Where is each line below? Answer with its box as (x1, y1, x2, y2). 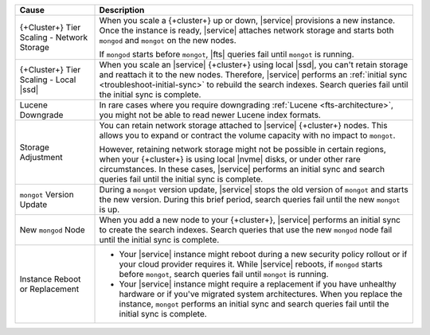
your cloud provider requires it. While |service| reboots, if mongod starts (119, 259, 383, 270)
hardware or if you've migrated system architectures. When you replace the (119, 289, 403, 299)
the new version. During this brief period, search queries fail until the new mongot (99, 194, 401, 205)
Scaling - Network (19, 32, 88, 43)
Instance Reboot (19, 274, 81, 284)
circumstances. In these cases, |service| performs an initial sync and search (99, 164, 385, 174)
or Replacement (19, 283, 80, 294)
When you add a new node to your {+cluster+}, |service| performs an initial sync (99, 215, 401, 225)
